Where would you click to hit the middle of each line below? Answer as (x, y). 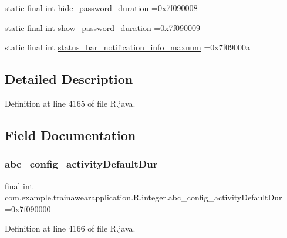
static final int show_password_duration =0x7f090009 (102, 27)
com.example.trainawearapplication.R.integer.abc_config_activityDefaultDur (143, 197)
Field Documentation (70, 135)
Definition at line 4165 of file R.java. (70, 103)
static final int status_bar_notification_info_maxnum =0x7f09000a (128, 47)
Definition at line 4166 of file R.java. (70, 228)
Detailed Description (69, 79)
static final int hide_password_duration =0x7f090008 (101, 8)
